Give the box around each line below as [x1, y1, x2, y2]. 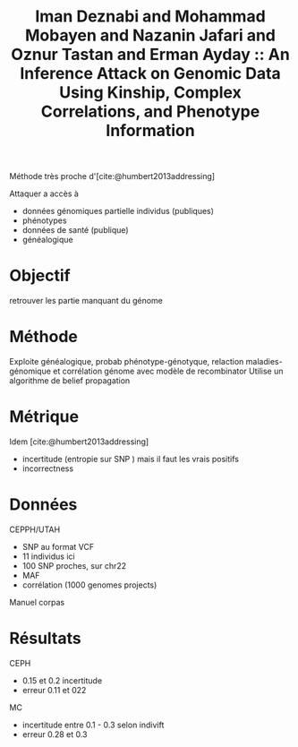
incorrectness [21, 463, 74, 474]
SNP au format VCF [21, 541, 95, 552]
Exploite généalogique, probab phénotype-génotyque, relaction [9, 356, 244, 367]
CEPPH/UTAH [9, 524, 61, 535]
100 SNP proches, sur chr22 [21, 560, 127, 571]
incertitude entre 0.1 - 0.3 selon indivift [21, 719, 165, 730]
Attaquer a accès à [9, 188, 79, 199]
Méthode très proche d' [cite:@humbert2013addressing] [9, 171, 216, 182]
